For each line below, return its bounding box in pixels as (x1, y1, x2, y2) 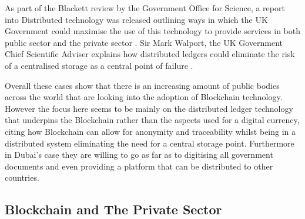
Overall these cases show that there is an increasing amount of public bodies (5, 79, 280, 91)
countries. (5, 171, 39, 184)
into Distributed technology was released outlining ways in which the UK (5, 13, 268, 25)
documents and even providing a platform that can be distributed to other (5, 160, 273, 172)
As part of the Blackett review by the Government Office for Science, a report (5, 2, 285, 14)
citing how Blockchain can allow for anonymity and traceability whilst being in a (5, 125, 296, 137)
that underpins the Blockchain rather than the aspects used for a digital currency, (5, 114, 300, 126)
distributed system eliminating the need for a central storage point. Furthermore (5, 137, 294, 149)
